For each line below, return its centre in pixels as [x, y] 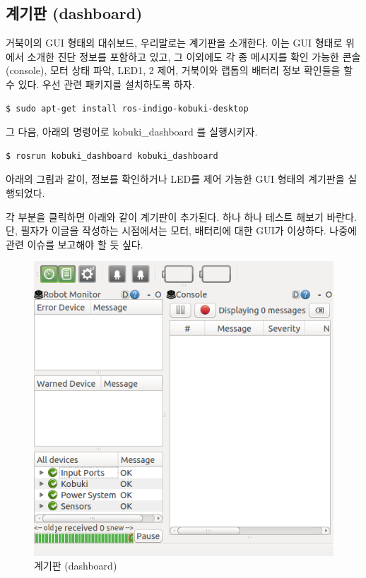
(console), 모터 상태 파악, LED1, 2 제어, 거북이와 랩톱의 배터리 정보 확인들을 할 [179, 70]
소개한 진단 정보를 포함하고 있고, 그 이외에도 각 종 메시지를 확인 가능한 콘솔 [194, 56]
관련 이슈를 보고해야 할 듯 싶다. [75, 244]
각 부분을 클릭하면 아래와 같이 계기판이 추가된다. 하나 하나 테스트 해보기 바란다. [181, 216]
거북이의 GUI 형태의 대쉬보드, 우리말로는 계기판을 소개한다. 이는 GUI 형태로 [174, 43]
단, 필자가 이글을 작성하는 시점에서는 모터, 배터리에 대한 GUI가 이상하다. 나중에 [181, 230]
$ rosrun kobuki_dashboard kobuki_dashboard [112, 156]
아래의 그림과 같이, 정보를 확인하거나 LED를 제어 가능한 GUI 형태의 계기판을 [175, 179]
